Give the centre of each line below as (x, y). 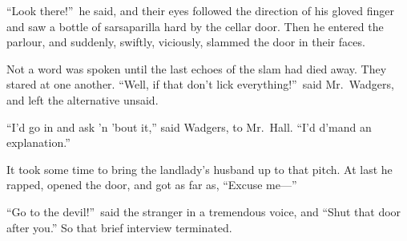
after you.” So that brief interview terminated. (119, 227)
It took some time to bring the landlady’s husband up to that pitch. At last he (199, 169)
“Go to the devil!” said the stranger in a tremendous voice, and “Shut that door (204, 211)
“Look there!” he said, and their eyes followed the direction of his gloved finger (200, 10)
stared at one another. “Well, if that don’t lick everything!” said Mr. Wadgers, (200, 84)
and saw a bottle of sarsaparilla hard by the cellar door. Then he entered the (195, 26)
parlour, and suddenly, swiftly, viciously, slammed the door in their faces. (186, 42)
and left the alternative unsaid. (83, 99)
